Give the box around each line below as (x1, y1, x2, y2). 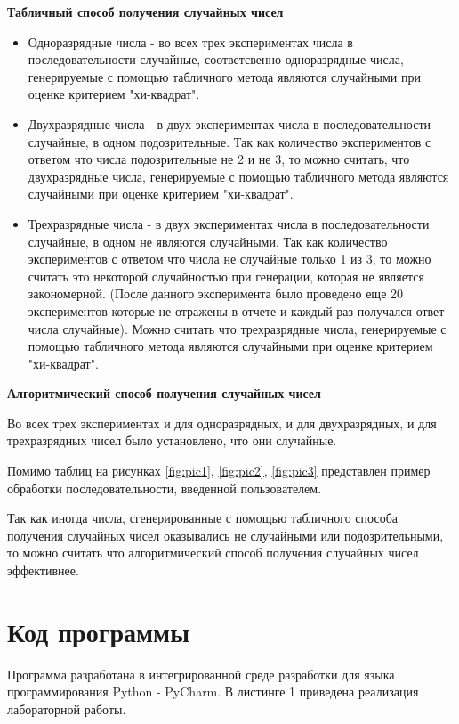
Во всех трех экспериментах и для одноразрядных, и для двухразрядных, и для (7, 413, 437, 432)
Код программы (7, 613, 189, 649)
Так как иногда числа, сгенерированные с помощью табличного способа (7, 508, 398, 527)
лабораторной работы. (7, 699, 126, 718)
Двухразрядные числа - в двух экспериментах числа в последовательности (28, 114, 431, 133)
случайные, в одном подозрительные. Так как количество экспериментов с (28, 132, 431, 150)
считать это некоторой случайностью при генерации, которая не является (28, 266, 424, 285)
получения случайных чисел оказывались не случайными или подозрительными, (7, 525, 444, 544)
